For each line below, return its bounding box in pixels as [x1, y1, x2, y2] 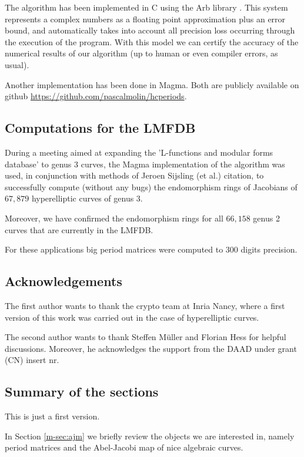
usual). [5, 58, 29, 70]
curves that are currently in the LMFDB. [5, 223, 153, 236]
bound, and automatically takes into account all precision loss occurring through [5, 24, 295, 36]
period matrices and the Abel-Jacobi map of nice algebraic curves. [5, 441, 243, 453]
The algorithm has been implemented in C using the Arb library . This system [5, 1, 288, 13]
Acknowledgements [5, 272, 122, 290]
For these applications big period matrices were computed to [5, 243, 223, 256]
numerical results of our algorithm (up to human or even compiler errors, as [5, 47, 278, 59]
